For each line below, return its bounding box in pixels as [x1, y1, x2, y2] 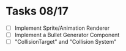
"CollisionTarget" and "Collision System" [14, 38, 117, 46]
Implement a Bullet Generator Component [14, 32, 120, 38]
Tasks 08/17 [6, 4, 69, 18]
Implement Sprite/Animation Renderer [14, 24, 110, 32]
